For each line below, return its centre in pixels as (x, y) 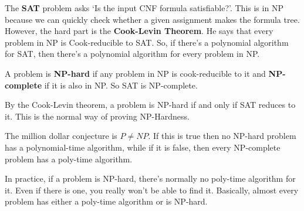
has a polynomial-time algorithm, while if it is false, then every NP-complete (143, 147)
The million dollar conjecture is (61, 136)
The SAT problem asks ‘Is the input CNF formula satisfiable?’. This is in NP (144, 8)
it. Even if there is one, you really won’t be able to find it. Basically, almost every (152, 190)
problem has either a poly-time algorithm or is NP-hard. (106, 201)
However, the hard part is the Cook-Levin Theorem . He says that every (139, 31)
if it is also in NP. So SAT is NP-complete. (121, 85)
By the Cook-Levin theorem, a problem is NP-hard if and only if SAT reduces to (150, 105)
